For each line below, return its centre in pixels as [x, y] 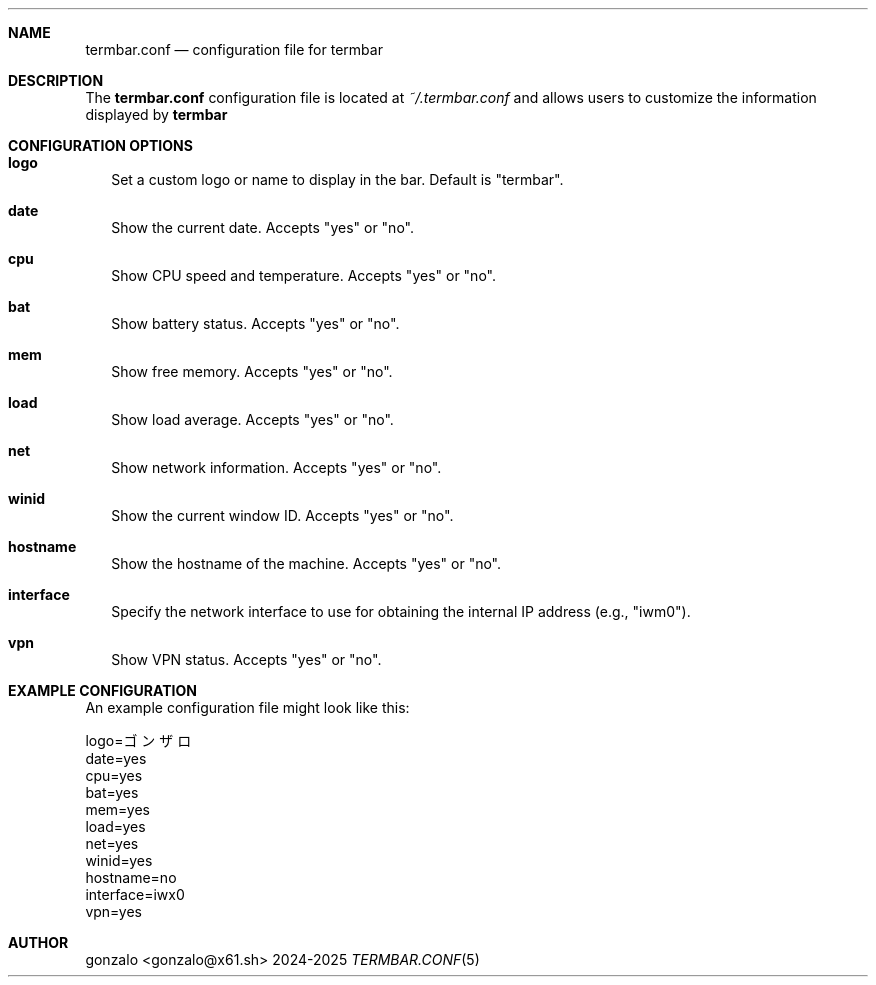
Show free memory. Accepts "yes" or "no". [252, 371]
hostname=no [131, 877]
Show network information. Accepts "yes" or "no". [276, 467]
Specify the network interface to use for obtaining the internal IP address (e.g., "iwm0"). [401, 611]
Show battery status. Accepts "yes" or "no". [255, 323]
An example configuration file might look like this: [247, 707]
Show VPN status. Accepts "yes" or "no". [246, 659]
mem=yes [117, 809]
